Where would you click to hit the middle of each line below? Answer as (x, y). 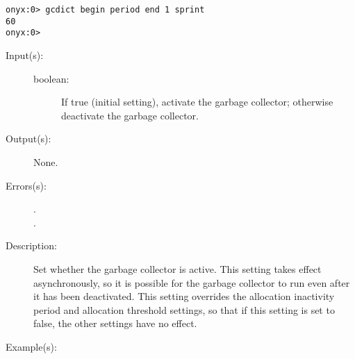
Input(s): (25, 55)
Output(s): (28, 139)
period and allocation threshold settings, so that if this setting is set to (184, 309)
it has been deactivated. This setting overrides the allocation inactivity (184, 296)
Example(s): (31, 346)
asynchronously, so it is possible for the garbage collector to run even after (192, 282)
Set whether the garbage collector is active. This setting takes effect (177, 268)
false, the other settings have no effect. (115, 323)
